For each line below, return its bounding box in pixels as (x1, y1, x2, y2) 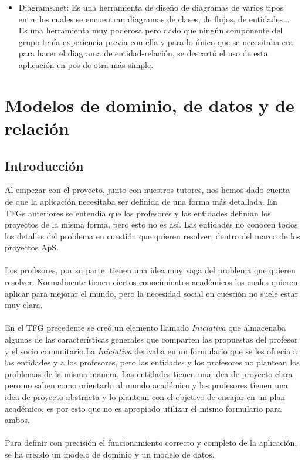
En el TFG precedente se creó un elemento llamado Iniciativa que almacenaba (5, 321, 286, 334)
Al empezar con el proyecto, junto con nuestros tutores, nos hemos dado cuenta (5, 184, 290, 196)
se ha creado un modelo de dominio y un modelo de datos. (5, 448, 215, 460)
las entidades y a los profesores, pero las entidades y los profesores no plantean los (5, 356, 300, 368)
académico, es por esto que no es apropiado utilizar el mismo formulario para (5, 402, 282, 414)
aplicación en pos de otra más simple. (18, 58, 154, 70)
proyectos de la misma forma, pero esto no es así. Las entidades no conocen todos (5, 218, 298, 231)
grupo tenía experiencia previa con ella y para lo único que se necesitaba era (18, 35, 293, 48)
